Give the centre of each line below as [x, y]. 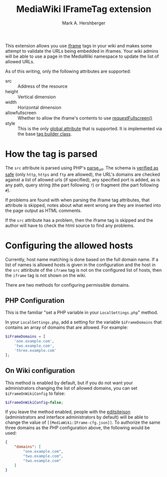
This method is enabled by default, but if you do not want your [69, 383]
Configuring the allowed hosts [69, 245]
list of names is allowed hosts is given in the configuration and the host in [81, 265]
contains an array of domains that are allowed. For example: [67, 327]
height [12, 91]
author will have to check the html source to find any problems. [70, 225]
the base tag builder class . [45, 134]
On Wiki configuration [40, 371]
